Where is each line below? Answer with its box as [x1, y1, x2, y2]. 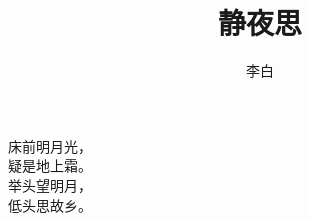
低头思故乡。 [8, 194, 92, 215]
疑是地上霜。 [8, 155, 92, 176]
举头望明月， [8, 174, 92, 195]
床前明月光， [8, 135, 92, 156]
